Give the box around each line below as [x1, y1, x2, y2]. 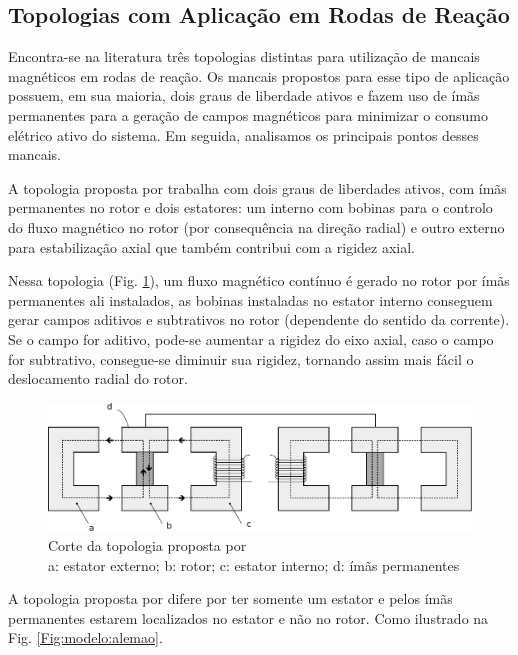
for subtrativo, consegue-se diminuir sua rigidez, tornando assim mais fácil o [8, 348, 474, 369]
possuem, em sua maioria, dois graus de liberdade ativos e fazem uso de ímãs [8, 85, 480, 106]
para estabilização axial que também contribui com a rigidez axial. [8, 236, 415, 257]
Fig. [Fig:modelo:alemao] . [8, 627, 163, 648]
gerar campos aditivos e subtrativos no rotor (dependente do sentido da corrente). [8, 309, 510, 330]
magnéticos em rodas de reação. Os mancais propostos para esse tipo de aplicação [8, 65, 510, 86]
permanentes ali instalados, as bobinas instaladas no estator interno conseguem [8, 289, 493, 310]
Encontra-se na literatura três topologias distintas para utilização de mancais [8, 46, 480, 67]
